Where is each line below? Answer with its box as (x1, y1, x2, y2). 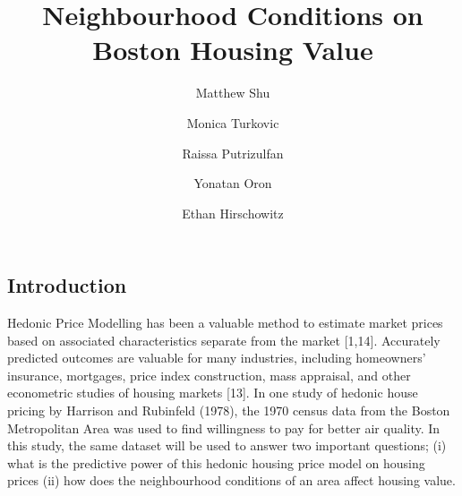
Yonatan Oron (193, 174, 272, 192)
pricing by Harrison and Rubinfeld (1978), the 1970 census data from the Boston (7, 401, 450, 420)
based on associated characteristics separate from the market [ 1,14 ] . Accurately (7, 330, 441, 349)
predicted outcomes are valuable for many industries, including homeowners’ (7, 348, 426, 367)
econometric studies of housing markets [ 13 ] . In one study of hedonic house (7, 383, 418, 402)
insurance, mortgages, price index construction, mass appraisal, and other (7, 365, 411, 384)
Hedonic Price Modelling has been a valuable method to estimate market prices (7, 313, 443, 332)
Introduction (7, 271, 127, 299)
